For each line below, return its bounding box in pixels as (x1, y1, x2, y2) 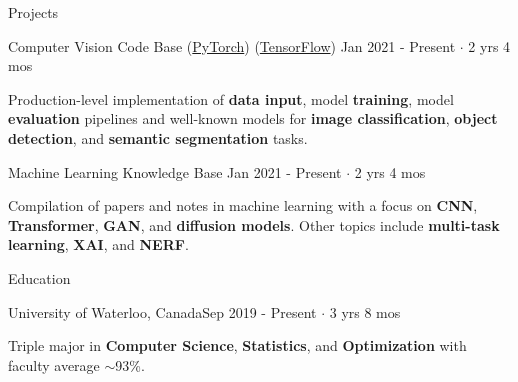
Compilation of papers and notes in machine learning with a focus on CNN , (8, 195, 478, 216)
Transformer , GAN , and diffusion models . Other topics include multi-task (8, 214, 500, 235)
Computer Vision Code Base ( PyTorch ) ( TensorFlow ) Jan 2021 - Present (8, 35, 456, 56)
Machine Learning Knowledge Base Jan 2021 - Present (8, 161, 342, 182)
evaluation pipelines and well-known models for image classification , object (8, 108, 498, 129)
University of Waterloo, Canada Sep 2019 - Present (8, 301, 317, 322)
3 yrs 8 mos (329, 301, 401, 322)
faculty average (8, 354, 100, 375)
